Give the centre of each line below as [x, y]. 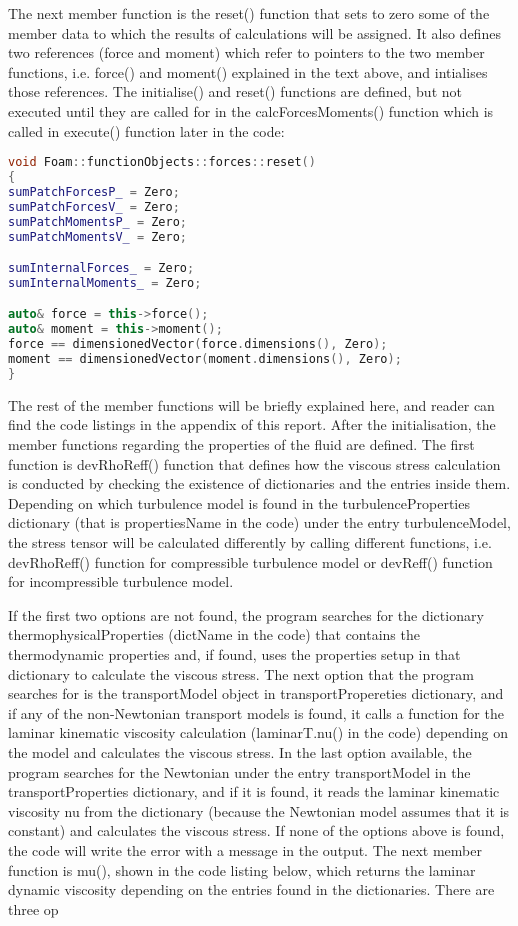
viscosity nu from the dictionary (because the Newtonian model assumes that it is [259, 810]
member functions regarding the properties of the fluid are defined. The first [241, 444]
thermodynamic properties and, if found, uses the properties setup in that [234, 653]
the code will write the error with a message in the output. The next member [245, 849]
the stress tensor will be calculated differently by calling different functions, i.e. [250, 542]
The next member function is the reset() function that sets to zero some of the [249, 13]
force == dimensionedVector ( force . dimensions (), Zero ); [198, 344]
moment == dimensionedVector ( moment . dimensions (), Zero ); [205, 359]
